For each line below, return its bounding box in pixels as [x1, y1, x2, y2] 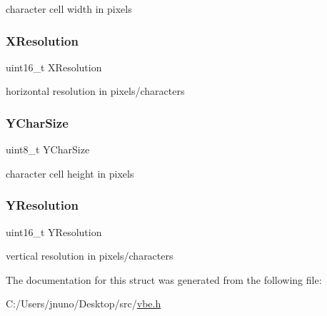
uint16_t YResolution [6, 224, 102, 239]
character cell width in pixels [6, 1, 132, 16]
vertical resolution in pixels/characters [6, 248, 173, 263]
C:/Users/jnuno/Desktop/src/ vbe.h [6, 296, 161, 311]
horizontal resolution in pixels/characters [6, 83, 185, 98]
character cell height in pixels [6, 165, 134, 180]
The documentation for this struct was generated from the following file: [6, 272, 322, 287]
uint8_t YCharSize [6, 142, 90, 157]
